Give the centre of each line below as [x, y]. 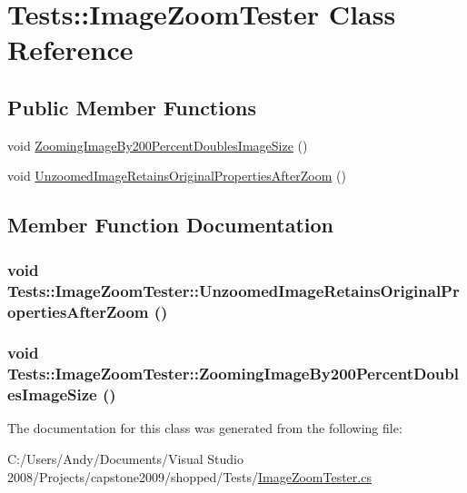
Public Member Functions [132, 107]
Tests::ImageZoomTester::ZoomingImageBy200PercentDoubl [233, 374]
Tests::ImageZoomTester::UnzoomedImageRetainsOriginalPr [233, 290]
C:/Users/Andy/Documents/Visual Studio [125, 459]
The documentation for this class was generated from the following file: [205, 428]
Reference [70, 49]
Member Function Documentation [171, 225]
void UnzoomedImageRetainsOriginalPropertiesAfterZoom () [177, 176]
